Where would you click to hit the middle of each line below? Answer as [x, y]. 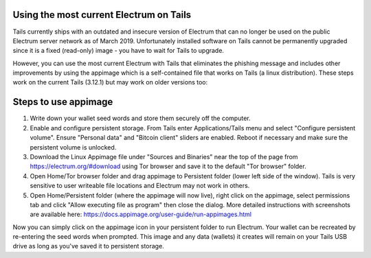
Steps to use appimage [63, 102]
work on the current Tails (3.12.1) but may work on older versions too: [110, 82]
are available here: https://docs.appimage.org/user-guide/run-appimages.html [141, 214]
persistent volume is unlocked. [73, 147]
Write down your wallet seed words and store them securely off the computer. [140, 118]
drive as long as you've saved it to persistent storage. [88, 246]
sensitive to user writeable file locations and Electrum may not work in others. [140, 186]
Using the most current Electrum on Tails [102, 15]
